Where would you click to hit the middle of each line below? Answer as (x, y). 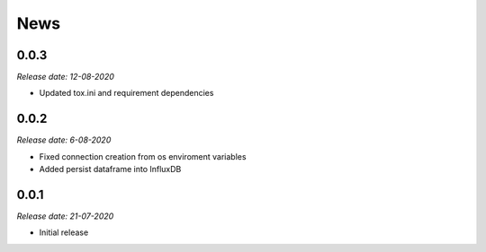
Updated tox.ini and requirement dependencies (126, 93)
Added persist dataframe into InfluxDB (110, 169)
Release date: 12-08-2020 (65, 77)
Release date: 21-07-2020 (65, 216)
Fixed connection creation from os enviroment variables (143, 156)
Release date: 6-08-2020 (64, 140)
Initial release (64, 232)
